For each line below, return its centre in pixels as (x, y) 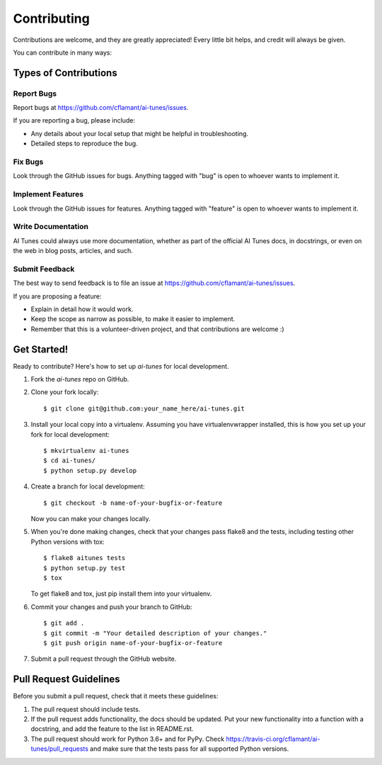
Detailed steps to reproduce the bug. (84, 144)
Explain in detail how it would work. (82, 309)
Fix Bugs (28, 162)
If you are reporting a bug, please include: (74, 121)
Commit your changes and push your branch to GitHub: (111, 607)
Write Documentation (51, 227)
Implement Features (48, 194)
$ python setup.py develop (90, 470)
